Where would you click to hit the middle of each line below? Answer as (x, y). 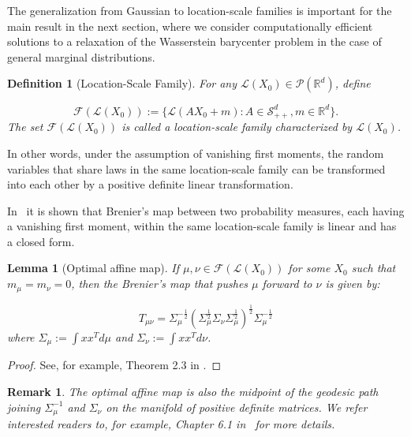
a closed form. (41, 241)
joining (24, 407)
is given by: (353, 284)
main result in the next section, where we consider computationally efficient (190, 26)
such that (374, 268)
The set (25, 127)
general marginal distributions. (81, 56)
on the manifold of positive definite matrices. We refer (237, 407)
